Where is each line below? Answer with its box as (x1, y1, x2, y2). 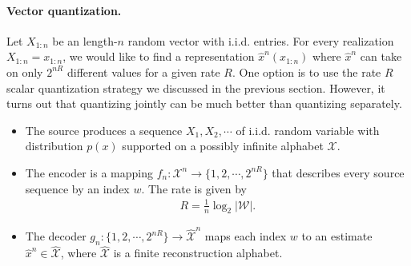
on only (6, 63, 43, 80)
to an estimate (301, 228, 373, 244)
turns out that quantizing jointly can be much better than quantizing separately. (6, 95, 402, 112)
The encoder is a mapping (25, 164, 153, 181)
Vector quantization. (6, 2, 122, 18)
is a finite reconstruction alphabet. (113, 244, 283, 261)
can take (360, 48, 402, 65)
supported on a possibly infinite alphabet (122, 137, 324, 154)
